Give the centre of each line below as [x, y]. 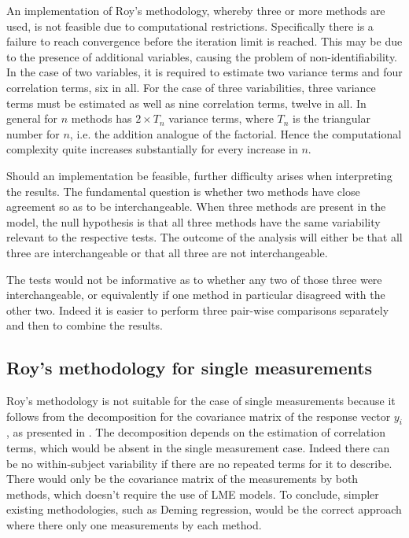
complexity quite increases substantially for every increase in [152, 149]
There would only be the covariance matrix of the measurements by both [182, 479]
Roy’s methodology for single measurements [190, 368]
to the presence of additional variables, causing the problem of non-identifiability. [202, 56]
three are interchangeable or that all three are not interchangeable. [167, 252]
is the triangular [332, 118]
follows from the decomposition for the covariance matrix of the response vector [199, 416]
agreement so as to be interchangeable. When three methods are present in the [196, 206]
